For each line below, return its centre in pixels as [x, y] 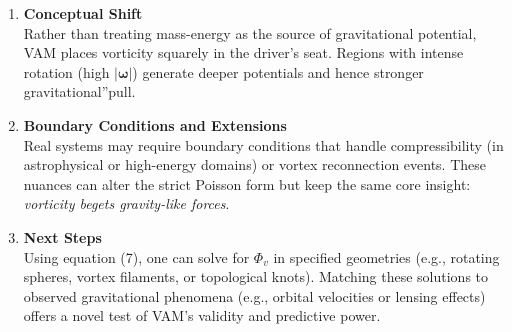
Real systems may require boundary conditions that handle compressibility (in [263, 144]
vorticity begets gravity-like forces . [126, 203]
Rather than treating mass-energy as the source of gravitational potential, [250, 32]
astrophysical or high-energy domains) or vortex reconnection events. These [255, 164]
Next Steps [62, 236]
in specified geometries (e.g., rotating [386, 256]
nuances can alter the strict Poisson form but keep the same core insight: [247, 183]
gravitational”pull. [79, 91]
